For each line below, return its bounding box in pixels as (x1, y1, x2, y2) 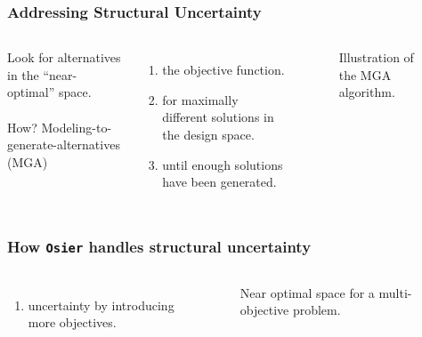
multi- (378, 283, 412, 301)
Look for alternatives (7, 48, 121, 67)
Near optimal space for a (239, 283, 375, 301)
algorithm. (338, 83, 395, 101)
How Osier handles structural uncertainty (7, 235, 312, 257)
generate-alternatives (7, 135, 120, 154)
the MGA (338, 65, 392, 84)
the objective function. (162, 60, 285, 79)
